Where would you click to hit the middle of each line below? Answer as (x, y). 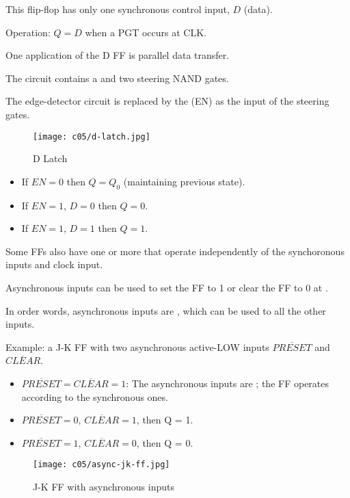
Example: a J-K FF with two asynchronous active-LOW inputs (137, 346)
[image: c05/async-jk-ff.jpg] (102, 465)
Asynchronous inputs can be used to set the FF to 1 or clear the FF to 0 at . (167, 287)
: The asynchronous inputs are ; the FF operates (228, 383)
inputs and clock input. (54, 264)
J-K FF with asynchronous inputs (104, 486)
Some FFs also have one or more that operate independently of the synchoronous (175, 251)
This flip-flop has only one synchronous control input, (118, 9)
